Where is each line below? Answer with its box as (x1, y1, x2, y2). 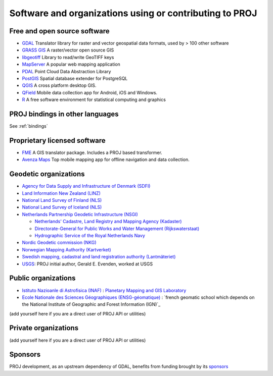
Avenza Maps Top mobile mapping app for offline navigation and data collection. (22, 156, 190, 163)
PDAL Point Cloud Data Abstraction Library (22, 68, 111, 74)
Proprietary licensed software (9, 136, 106, 145)
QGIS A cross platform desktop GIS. (22, 82, 97, 88)
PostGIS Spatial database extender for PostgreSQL (22, 76, 128, 82)
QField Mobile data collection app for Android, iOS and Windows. (22, 89, 158, 95)
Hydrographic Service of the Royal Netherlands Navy (34, 233, 145, 239)
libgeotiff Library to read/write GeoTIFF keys (22, 54, 114, 60)
